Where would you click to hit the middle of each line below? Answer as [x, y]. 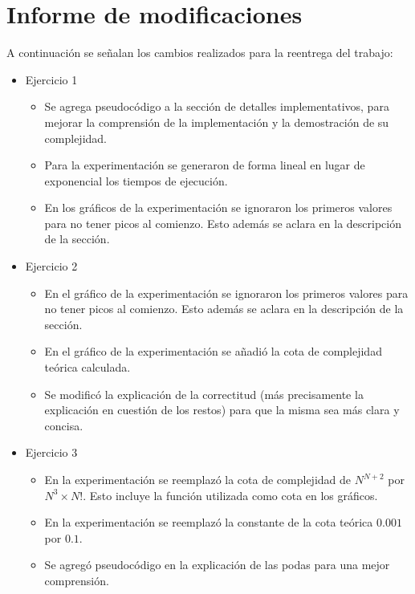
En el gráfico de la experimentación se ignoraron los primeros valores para [226, 293]
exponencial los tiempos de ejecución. [136, 180]
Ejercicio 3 [51, 452]
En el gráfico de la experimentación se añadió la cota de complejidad [213, 351]
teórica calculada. [87, 367]
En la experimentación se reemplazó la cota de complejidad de [198, 479]
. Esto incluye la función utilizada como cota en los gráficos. [230, 495]
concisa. [64, 425]
